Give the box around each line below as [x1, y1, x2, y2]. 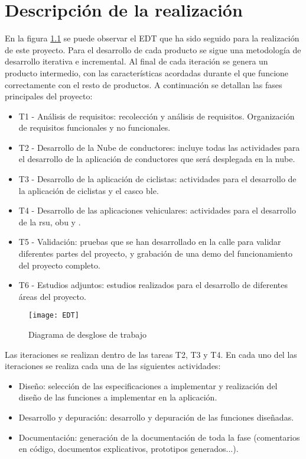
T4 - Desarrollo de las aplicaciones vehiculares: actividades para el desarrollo [18, 204, 296, 216]
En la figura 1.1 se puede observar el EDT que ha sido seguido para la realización [5, 32, 300, 44]
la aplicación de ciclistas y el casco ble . [18, 184, 159, 196]
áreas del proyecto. [18, 290, 86, 302]
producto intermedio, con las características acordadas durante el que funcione [5, 66, 289, 79]
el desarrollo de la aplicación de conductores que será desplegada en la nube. [18, 153, 295, 165]
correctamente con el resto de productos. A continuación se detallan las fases [5, 78, 282, 90]
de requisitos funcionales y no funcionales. [18, 121, 171, 134]
